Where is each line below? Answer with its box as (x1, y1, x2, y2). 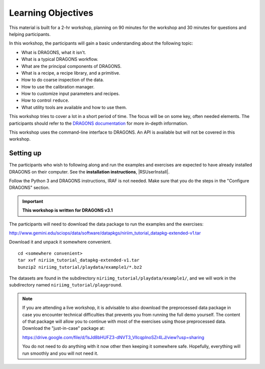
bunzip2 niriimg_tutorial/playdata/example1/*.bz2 (18, 264, 142, 270)
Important (22, 198, 44, 204)
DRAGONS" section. (9, 185, 50, 191)
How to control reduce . (21, 97, 70, 103)
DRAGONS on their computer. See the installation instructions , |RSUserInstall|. (9, 169, 170, 174)
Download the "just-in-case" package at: (22, 325, 105, 331)
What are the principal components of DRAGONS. (21, 63, 122, 69)
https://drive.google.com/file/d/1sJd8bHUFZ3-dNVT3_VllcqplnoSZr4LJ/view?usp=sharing (22, 334, 205, 340)
